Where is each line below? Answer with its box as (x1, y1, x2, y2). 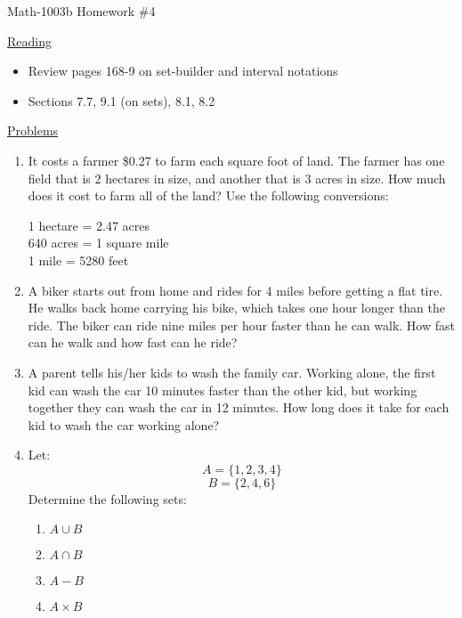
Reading (7, 31, 52, 50)
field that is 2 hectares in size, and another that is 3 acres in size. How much (28, 168, 446, 187)
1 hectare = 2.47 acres (28, 215, 150, 234)
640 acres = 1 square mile (28, 233, 169, 252)
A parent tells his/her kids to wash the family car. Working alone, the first (28, 362, 436, 381)
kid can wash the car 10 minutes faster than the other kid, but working (28, 380, 417, 399)
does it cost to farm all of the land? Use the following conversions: (28, 186, 389, 205)
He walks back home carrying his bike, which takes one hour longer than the (28, 298, 445, 317)
